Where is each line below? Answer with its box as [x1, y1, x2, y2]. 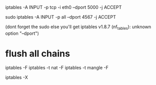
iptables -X [5, 74, 28, 80]
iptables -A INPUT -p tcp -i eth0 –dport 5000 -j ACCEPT [5, 5, 122, 10]
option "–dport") [5, 30, 39, 36]
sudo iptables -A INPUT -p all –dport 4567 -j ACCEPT [5, 14, 116, 20]
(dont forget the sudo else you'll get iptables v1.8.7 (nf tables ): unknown [5, 24, 151, 31]
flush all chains [5, 48, 70, 59]
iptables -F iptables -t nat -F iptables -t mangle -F [5, 64, 109, 70]
